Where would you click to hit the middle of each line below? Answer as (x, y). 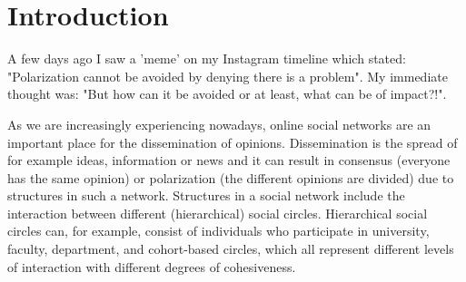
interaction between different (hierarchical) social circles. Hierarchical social (218, 213)
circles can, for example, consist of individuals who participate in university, (218, 231)
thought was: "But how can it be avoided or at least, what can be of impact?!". (227, 94)
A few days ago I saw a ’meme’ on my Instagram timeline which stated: (207, 58)
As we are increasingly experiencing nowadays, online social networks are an (219, 124)
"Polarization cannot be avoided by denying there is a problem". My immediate (228, 76)
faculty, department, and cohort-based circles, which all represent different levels (231, 249)
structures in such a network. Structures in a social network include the (206, 195)
